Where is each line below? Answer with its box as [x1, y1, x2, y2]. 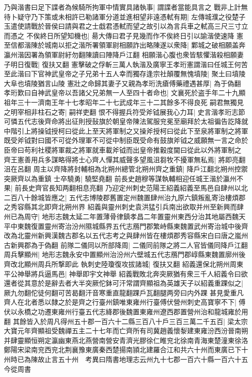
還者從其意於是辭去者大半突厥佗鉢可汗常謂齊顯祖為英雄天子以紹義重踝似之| [4, 278, 243, 288]
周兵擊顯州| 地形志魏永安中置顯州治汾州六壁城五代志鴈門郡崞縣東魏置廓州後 [4, 249, 246, 259]
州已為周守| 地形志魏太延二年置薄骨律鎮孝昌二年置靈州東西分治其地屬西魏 [4, 211, 239, 222]
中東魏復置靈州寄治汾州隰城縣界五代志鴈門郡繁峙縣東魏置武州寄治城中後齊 [10, 221, 248, 231]
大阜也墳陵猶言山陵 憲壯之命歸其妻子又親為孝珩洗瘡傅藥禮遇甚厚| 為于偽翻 [4, 78, 241, 88]
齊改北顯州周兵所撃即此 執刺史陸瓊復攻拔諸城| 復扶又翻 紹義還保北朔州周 [4, 259, 236, 269]
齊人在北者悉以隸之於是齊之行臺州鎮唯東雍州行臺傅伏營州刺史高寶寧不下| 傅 [4, 297, 246, 307]
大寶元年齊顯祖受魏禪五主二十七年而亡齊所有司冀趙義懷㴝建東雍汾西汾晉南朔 [4, 326, 248, 336]
